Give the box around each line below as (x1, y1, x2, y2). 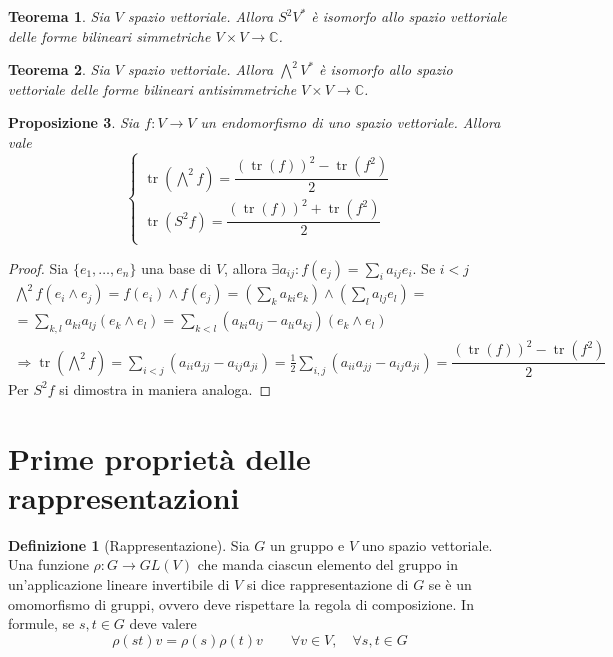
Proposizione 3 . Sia (8, 112, 140, 133)
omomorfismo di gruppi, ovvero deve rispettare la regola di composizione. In (8, 593, 474, 614)
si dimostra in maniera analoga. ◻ (59, 378, 272, 399)
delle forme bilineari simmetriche (8, 25, 211, 46)
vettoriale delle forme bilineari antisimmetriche (8, 78, 297, 99)
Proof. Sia (8, 257, 69, 278)
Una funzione (8, 554, 89, 575)
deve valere (129, 613, 197, 634)
